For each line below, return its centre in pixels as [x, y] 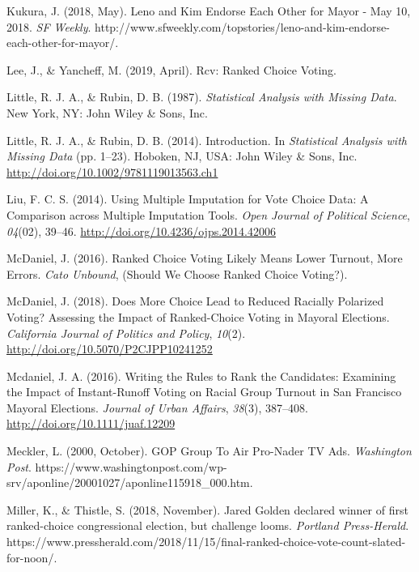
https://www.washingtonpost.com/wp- [131, 466]
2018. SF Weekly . [49, 26]
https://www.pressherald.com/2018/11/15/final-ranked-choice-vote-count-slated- [206, 542]
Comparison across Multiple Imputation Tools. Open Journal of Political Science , [208, 214]
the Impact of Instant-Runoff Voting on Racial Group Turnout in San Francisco [204, 392]
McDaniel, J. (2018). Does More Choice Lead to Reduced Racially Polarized [195, 301]
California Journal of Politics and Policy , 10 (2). [126, 333]
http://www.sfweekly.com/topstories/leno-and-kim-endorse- [242, 26]
